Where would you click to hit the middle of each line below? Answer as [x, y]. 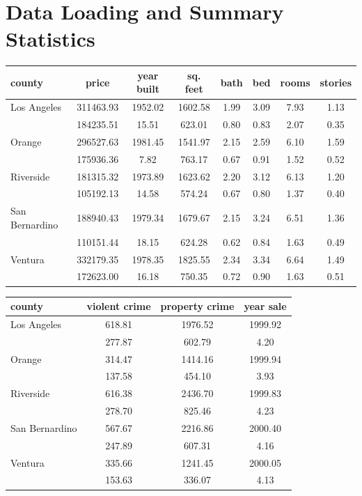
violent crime [119, 306]
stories [336, 82]
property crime [197, 306]
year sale [265, 306]
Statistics [50, 39]
